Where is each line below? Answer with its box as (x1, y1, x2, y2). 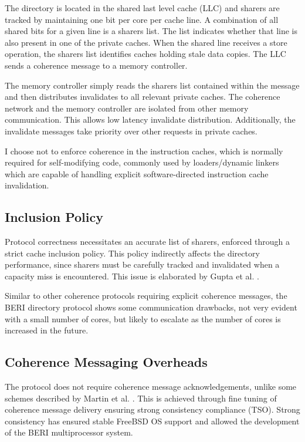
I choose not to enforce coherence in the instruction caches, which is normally (5, 144, 283, 157)
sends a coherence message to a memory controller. (5, 59, 188, 71)
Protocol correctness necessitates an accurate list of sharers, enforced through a (5, 235, 290, 248)
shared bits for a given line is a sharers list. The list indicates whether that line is (5, 25, 298, 37)
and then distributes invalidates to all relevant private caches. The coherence (5, 90, 280, 103)
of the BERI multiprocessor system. (5, 426, 133, 438)
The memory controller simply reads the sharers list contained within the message (5, 79, 300, 91)
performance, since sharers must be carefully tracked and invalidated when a (5, 258, 280, 271)
